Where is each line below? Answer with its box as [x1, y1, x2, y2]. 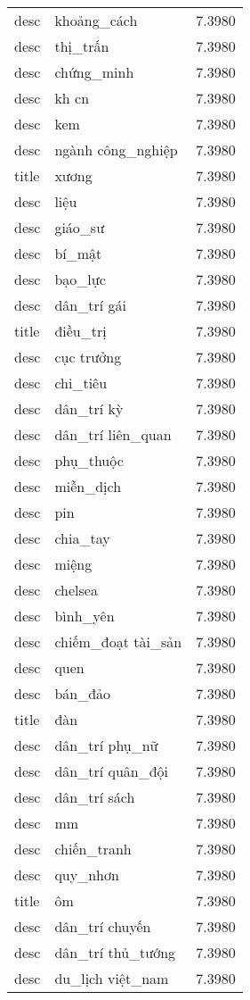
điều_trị [54, 321, 107, 341]
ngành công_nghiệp [54, 139, 178, 160]
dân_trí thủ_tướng [54, 942, 176, 962]
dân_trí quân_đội [54, 761, 169, 781]
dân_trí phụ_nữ [54, 735, 158, 755]
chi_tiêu [54, 372, 108, 393]
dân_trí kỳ [54, 398, 124, 419]
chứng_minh [54, 62, 134, 82]
